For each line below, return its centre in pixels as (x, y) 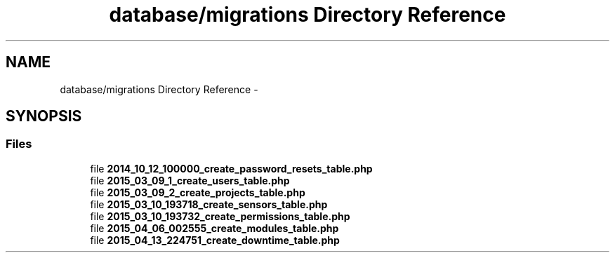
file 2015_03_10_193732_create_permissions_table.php (220, 216)
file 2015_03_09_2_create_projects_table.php (198, 192)
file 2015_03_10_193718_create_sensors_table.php (209, 204)
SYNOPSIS (44, 116)
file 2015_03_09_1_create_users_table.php (190, 180)
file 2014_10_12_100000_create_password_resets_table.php (231, 168)
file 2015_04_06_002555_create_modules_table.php (214, 228)
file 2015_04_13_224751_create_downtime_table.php (215, 240)
